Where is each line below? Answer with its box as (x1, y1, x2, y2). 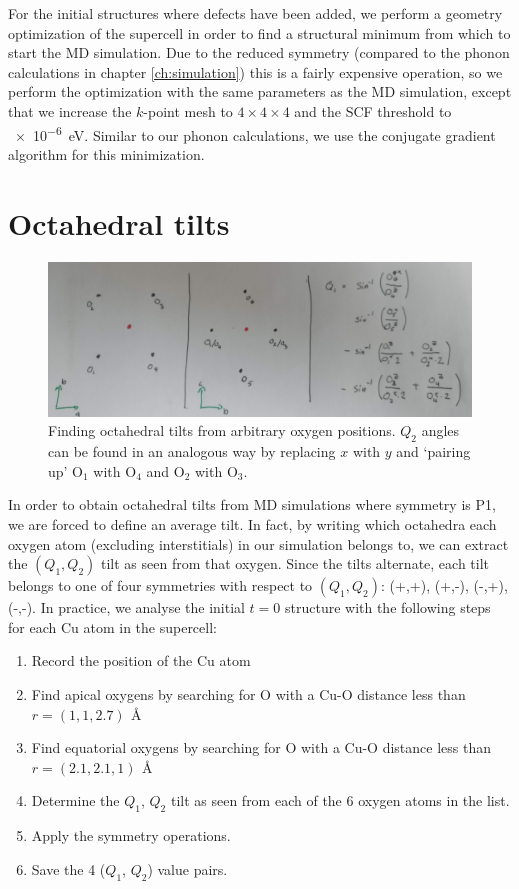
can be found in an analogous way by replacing (48, 441, 336, 462)
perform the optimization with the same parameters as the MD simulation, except (8, 81, 512, 102)
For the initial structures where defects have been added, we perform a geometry (8, 3, 503, 23)
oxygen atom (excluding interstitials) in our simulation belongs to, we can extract (8, 533, 509, 554)
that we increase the (8, 100, 132, 121)
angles (421, 420, 460, 441)
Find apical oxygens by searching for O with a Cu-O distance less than (31, 683, 466, 704)
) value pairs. (147, 858, 228, 879)
